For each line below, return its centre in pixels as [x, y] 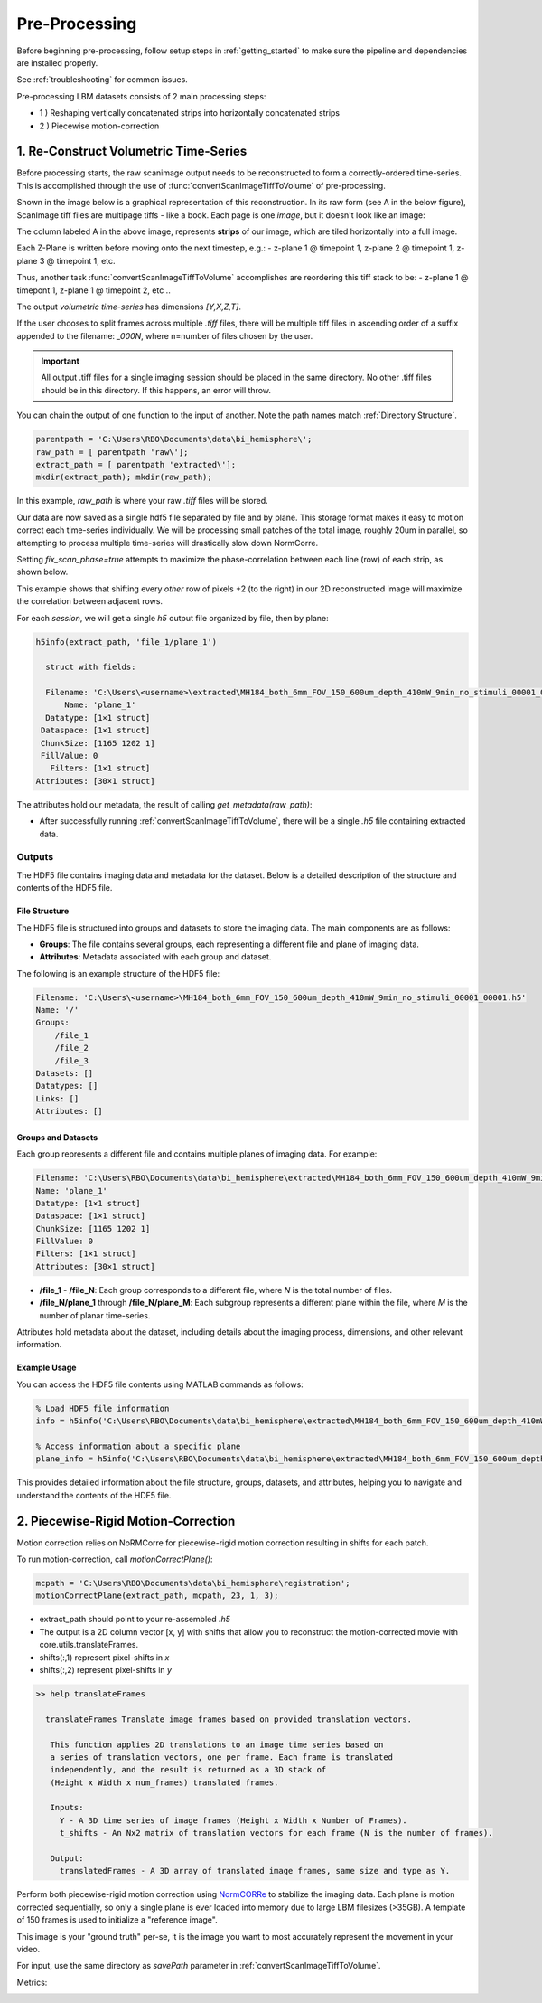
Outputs [35, 857]
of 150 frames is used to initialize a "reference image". [117, 1920]
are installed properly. [57, 62]
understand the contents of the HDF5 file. [94, 1495]
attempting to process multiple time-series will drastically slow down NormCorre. [168, 543]
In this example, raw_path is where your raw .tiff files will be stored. [142, 501]
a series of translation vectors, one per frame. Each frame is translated [221, 1757]
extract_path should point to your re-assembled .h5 [135, 1620]
